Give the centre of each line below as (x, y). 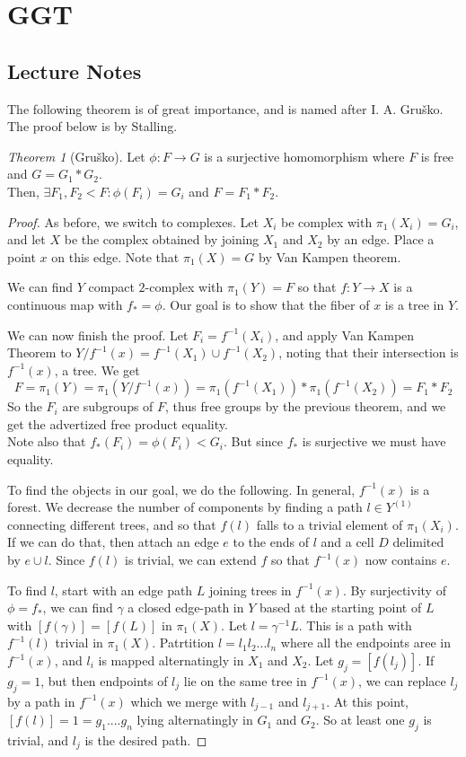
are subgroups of (108, 406)
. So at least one (360, 720)
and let (26, 239)
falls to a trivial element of (330, 524)
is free (437, 156)
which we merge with (189, 701)
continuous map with (65, 304)
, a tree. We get (97, 370)
